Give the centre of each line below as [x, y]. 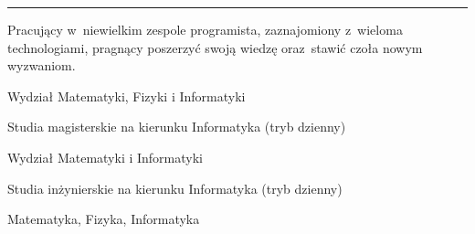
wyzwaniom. [42, 65]
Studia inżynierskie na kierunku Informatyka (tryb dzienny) [175, 188]
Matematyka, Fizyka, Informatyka [104, 219]
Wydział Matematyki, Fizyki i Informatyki [127, 96]
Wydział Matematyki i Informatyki [105, 157]
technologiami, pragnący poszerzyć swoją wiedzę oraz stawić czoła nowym [215, 47]
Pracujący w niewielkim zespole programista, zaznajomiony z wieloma [205, 29]
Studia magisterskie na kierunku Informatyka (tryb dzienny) [177, 127]
